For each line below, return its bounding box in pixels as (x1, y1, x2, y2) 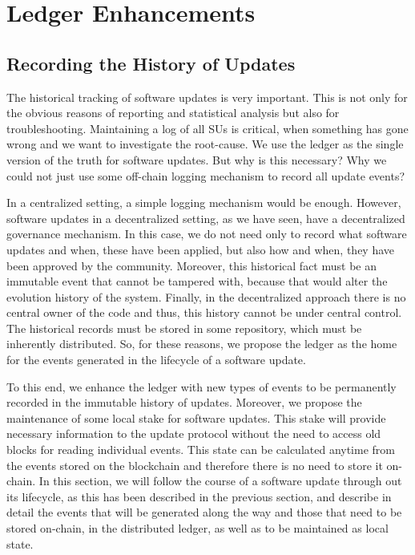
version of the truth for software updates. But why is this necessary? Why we (6, 151, 387, 168)
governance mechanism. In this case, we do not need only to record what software (6, 225, 407, 242)
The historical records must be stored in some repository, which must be (6, 319, 362, 336)
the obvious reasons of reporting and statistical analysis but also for (6, 104, 340, 121)
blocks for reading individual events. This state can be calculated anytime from (6, 441, 395, 458)
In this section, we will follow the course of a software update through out (38, 472, 402, 489)
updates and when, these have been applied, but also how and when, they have (6, 241, 395, 257)
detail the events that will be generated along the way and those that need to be (6, 504, 402, 521)
